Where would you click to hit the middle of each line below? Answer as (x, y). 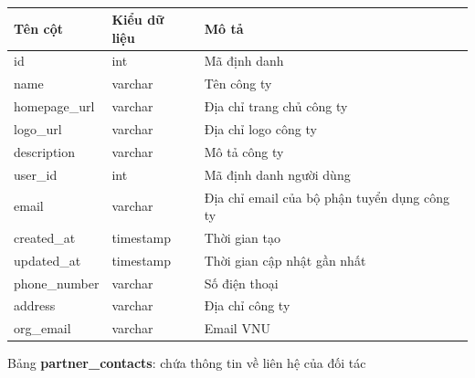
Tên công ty (238, 84)
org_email (42, 328)
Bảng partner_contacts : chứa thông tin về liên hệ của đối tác (187, 363)
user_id (36, 174)
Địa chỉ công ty (247, 305)
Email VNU (237, 328)
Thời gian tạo (242, 237)
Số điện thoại (241, 283)
